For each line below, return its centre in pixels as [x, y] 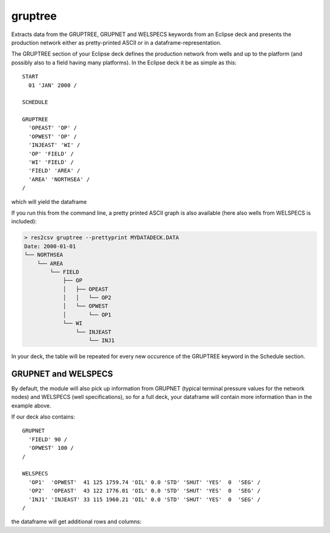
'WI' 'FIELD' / [51, 162]
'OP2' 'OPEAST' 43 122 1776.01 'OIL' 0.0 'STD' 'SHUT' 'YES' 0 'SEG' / [145, 491]
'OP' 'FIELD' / [51, 154]
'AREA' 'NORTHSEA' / [59, 179]
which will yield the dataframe [49, 201]
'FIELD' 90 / [48, 439]
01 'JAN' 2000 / [53, 85]
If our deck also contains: [43, 417]
